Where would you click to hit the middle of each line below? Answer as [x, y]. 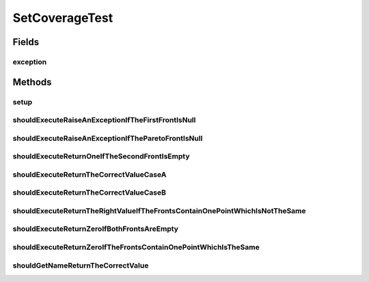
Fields [26, 42]
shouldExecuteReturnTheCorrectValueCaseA [90, 174]
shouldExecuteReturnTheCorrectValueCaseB [90, 193]
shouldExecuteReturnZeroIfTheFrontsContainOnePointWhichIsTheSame [136, 247]
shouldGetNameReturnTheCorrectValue [81, 265]
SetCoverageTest [63, 18]
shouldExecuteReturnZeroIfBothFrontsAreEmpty [96, 229]
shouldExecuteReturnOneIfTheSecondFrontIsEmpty [101, 156]
